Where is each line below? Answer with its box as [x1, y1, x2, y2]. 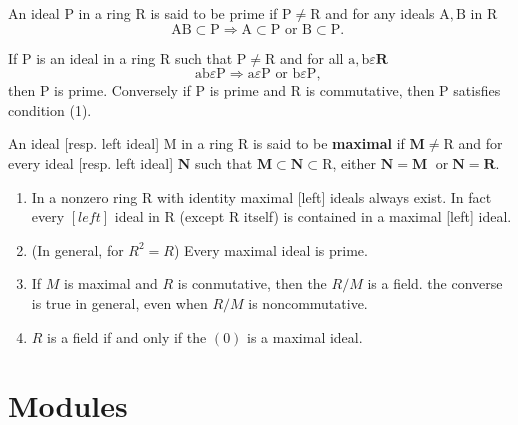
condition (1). [8, 99, 92, 120]
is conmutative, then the [177, 273, 327, 294]
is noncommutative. [248, 292, 368, 313]
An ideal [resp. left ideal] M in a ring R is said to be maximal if [8, 133, 405, 154]
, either [332, 152, 377, 173]
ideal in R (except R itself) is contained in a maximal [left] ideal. [114, 206, 512, 227]
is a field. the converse [367, 273, 503, 294]
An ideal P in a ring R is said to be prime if [8, 3, 278, 23]
